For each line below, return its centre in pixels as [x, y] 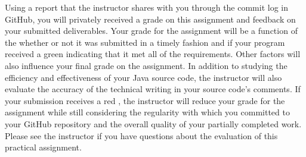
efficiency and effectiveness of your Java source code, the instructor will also [143, 77]
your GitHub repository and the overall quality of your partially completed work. [153, 123]
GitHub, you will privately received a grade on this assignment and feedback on [150, 19]
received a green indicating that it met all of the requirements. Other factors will [153, 54]
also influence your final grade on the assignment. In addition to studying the [146, 65]
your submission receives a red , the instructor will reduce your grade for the [145, 100]
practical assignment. [43, 147]
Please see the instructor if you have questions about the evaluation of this [141, 135]
